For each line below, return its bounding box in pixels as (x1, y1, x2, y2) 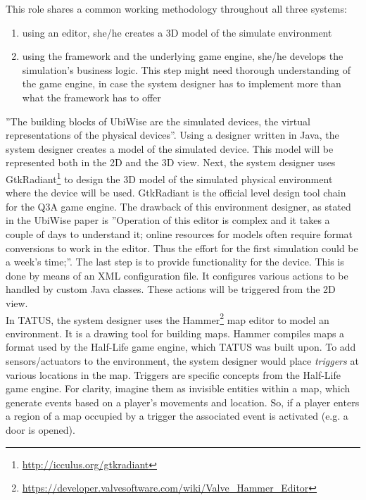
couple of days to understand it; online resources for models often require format (6, 226, 353, 241)
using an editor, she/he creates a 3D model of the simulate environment (22, 25, 332, 39)
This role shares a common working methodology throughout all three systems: (6, 1, 347, 15)
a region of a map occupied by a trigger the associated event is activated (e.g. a (6, 408, 348, 423)
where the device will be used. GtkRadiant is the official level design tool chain (6, 185, 346, 200)
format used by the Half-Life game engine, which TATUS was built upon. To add (6, 339, 356, 354)
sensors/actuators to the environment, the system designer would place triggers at (6, 353, 359, 368)
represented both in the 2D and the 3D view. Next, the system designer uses (6, 155, 336, 170)
